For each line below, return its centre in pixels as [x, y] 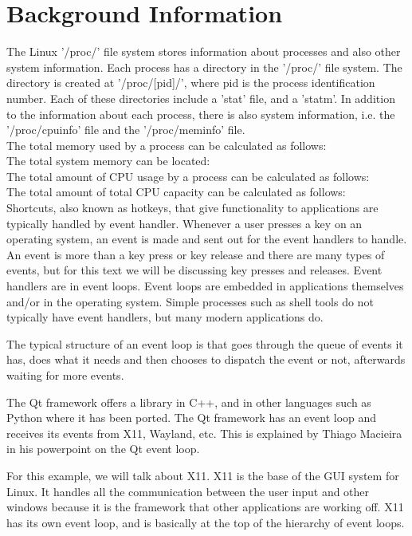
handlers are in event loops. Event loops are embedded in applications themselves [205, 286]
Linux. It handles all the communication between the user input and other [188, 491]
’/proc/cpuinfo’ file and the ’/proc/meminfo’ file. [126, 130]
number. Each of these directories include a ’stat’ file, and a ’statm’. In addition [201, 98]
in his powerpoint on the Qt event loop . [103, 449]
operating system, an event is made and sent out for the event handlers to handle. [207, 239]
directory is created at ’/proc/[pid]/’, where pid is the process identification [191, 83]
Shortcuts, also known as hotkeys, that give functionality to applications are [192, 208]
